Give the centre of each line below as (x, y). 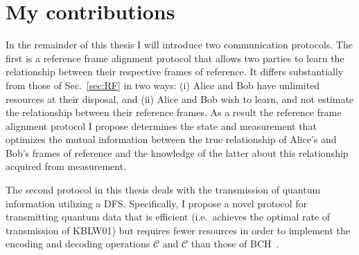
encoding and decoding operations (78, 244)
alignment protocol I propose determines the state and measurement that (161, 125)
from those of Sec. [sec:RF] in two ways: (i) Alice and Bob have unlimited (163, 85)
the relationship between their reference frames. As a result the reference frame (174, 112)
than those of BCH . (235, 244)
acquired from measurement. (66, 166)
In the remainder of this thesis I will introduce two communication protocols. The (179, 45)
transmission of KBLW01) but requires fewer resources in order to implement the (178, 230)
